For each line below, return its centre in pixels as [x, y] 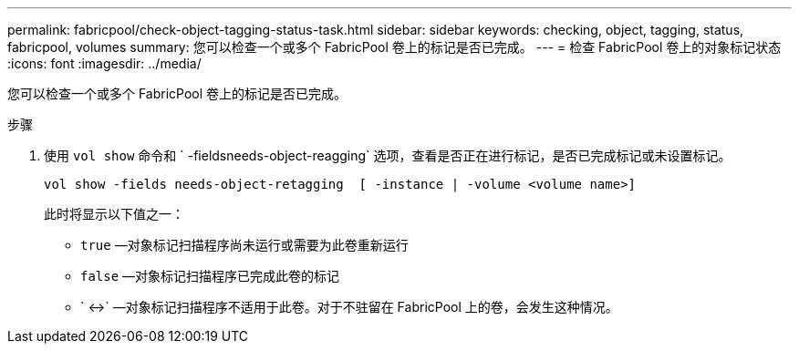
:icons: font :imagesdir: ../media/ [104, 63]
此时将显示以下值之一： [114, 214]
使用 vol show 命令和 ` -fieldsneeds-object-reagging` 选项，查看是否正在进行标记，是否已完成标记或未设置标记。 [388, 155]
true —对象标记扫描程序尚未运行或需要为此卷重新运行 [244, 245]
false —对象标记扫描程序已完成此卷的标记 [210, 276]
